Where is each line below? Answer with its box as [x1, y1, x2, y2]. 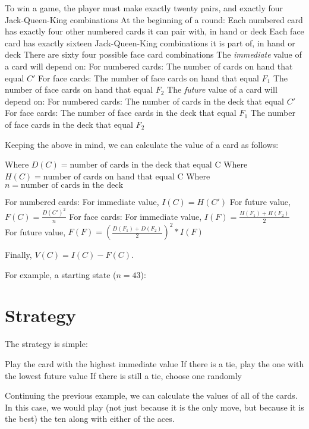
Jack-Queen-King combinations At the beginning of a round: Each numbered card [5, 13, 303, 26]
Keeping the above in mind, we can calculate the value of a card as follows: [5, 138, 279, 150]
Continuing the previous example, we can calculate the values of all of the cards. [5, 389, 298, 402]
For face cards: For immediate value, [69, 210, 202, 222]
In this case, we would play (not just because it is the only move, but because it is [5, 400, 304, 413]
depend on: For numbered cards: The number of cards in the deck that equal [5, 94, 284, 107]
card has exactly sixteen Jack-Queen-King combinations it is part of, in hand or [5, 36, 295, 49]
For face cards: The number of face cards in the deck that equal [5, 106, 237, 119]
